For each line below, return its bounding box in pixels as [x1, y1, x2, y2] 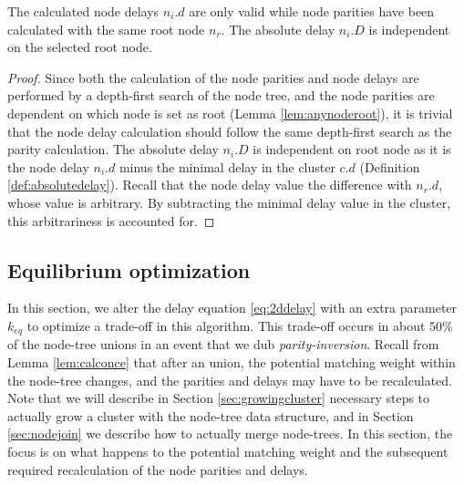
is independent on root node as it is [253, 139, 451, 159]
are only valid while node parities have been [189, 2, 435, 20]
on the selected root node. [7, 37, 152, 57]
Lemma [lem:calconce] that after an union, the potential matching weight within [7, 352, 456, 371]
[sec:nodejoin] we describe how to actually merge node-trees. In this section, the [7, 424, 453, 443]
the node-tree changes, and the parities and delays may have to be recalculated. [7, 370, 452, 389]
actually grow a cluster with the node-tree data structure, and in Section [7, 406, 414, 425]
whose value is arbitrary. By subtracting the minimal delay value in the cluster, [7, 192, 451, 212]
